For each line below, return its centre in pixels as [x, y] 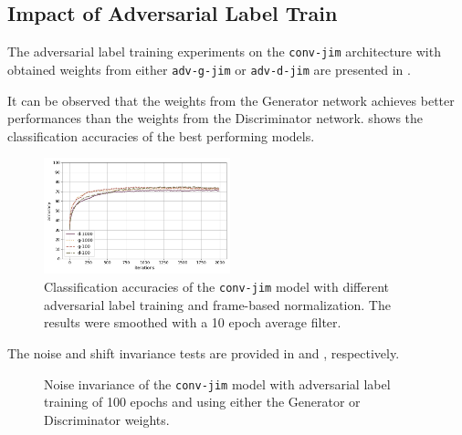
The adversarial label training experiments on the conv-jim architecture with [224, 52]
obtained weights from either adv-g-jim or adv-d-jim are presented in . [209, 69]
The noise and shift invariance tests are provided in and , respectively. [204, 352]
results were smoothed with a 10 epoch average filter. [193, 322]
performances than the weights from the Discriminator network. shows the [215, 118]
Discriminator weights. [107, 419]
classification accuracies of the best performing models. [161, 135]
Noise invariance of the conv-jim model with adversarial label [217, 383]
